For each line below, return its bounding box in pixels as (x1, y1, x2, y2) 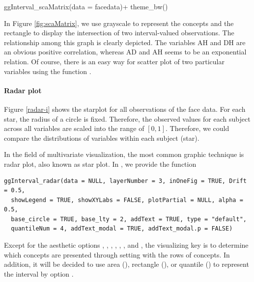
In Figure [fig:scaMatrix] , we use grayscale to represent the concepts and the (4, 18, 234, 28)
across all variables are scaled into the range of (4, 123, 144, 133)
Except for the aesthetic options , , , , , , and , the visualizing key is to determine (4, 240, 249, 250)
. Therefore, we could (166, 123, 229, 133)
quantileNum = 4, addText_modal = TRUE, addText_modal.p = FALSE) (11, 225, 233, 232)
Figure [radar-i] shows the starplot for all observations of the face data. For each (4, 103, 246, 114)
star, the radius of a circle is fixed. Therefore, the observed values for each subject (4, 113, 251, 124)
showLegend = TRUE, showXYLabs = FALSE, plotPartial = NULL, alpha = (11, 196, 243, 204)
